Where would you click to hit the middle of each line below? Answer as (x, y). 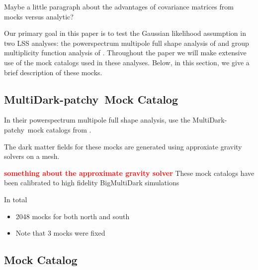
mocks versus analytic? (39, 16)
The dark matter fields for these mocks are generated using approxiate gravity (123, 146)
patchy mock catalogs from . (48, 129)
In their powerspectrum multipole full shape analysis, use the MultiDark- (116, 120)
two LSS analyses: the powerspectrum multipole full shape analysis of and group (127, 43)
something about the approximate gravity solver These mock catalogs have (129, 173)
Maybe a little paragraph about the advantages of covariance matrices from (119, 6)
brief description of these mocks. (53, 72)
